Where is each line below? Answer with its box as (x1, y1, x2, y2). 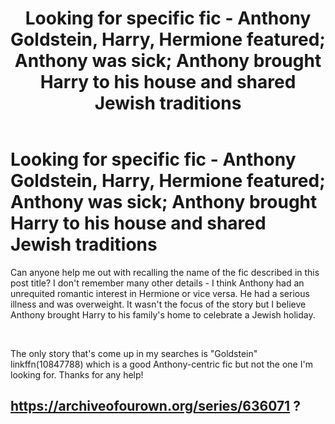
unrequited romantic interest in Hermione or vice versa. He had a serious (10, 287, 310, 299)
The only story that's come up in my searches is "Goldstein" (10, 347, 258, 359)
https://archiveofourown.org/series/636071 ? (10, 398, 301, 415)
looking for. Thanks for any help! (10, 368, 144, 381)
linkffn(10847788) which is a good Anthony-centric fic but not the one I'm (10, 358, 313, 370)
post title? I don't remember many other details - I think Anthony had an (10, 277, 305, 289)
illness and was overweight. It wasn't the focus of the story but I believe (10, 298, 307, 310)
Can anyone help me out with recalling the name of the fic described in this (10, 266, 320, 278)
